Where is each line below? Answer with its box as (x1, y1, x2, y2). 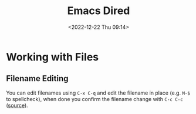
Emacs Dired (67, 4, 130, 18)
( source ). (6, 102, 28, 109)
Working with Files (6, 50, 99, 63)
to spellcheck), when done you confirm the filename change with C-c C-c (6, 95, 183, 102)
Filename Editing (6, 73, 69, 83)
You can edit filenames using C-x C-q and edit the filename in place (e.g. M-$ (6, 89, 191, 96)
